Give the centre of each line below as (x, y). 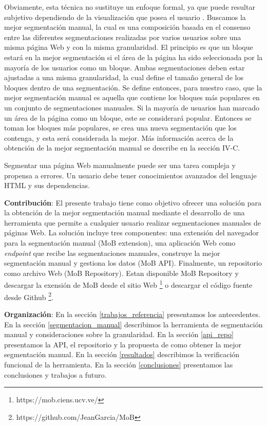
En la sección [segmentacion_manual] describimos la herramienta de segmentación (133, 324)
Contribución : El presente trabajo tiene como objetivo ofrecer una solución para (133, 202)
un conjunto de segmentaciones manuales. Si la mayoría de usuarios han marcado (132, 107)
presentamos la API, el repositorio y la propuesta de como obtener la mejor (123, 344)
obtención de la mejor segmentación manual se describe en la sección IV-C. (122, 148)
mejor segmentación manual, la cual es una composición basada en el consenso (127, 27)
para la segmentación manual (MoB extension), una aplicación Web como (120, 243)
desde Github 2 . (29, 296)
